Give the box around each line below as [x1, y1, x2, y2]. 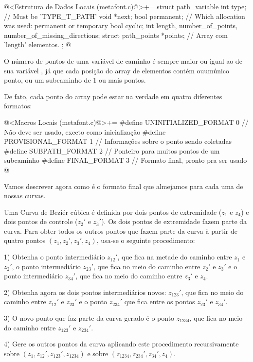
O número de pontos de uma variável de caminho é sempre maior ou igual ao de [4, 55, 242, 66]
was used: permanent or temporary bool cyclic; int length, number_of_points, [4, 20, 237, 31]
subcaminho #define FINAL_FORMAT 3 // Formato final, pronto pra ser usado [4, 155, 247, 165]
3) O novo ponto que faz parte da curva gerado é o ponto [4, 313, 175, 323]
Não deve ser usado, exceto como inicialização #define [4, 126, 166, 137]
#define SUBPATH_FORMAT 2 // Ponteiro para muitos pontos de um [4, 145, 220, 155]
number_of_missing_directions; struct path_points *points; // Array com [4, 30, 228, 40]
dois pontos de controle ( [4, 216, 78, 226]
